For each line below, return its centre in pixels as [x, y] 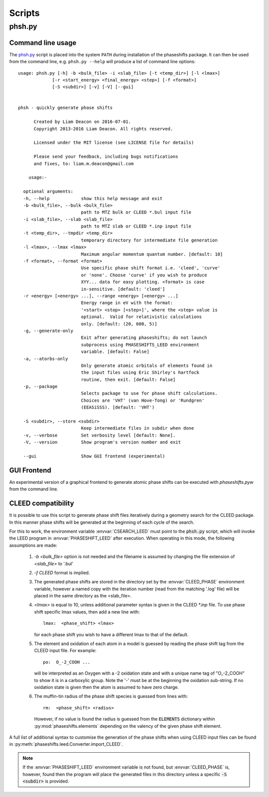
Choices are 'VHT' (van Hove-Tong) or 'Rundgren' [143, 400]
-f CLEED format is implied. [62, 572]
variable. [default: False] [115, 352]
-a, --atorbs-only [46, 359]
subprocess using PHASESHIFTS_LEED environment [140, 344]
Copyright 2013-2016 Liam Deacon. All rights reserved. [103, 129]
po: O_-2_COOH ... [67, 662]
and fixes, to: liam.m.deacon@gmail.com [84, 164]
